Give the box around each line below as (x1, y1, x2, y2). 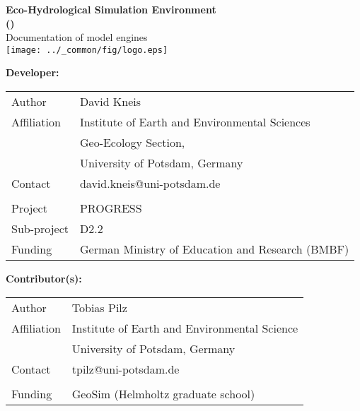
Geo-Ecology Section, (79, 134, 185, 151)
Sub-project (11, 220, 69, 237)
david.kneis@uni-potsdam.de (79, 175, 221, 192)
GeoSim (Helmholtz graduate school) (71, 385, 255, 402)
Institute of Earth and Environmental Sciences (79, 114, 310, 131)
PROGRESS (79, 200, 142, 217)
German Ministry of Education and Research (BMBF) (79, 241, 349, 258)
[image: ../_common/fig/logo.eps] (6, 44, 168, 55)
